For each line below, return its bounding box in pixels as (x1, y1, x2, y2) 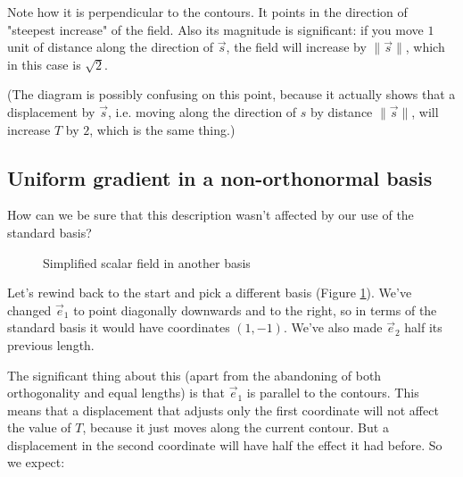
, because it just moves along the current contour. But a (82, 418, 389, 437)
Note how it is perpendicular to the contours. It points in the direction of (7, 3, 408, 21)
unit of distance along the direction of (7, 38, 214, 56)
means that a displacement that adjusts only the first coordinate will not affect (7, 400, 439, 419)
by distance (310, 102, 373, 121)
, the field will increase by (226, 38, 367, 56)
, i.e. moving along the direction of (107, 102, 297, 121)
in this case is (7, 54, 81, 73)
